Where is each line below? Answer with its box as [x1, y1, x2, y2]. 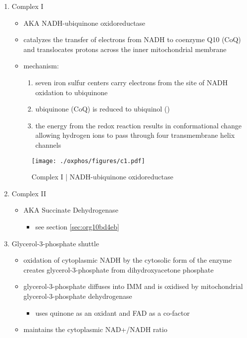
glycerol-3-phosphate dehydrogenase [23, 290, 132, 301]
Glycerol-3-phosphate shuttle [11, 238, 99, 248]
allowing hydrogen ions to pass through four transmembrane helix [35, 130, 235, 140]
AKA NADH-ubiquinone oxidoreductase [23, 17, 146, 28]
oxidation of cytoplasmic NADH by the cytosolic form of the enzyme [23, 255, 232, 265]
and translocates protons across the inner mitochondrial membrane [23, 44, 227, 54]
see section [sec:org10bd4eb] [35, 221, 119, 231]
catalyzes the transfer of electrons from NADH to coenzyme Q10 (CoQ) [23, 34, 241, 45]
